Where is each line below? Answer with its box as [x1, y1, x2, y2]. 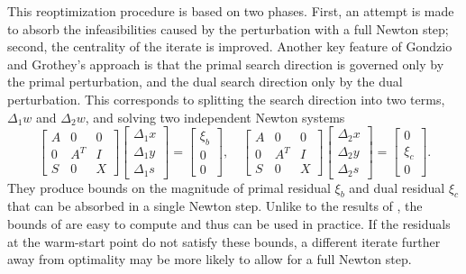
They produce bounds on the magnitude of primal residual [7, 178, 331, 196]
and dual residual [349, 178, 445, 196]
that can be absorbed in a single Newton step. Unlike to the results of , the [7, 196, 423, 215]
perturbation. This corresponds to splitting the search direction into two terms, [7, 89, 445, 108]
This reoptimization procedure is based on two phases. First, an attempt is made [7, 2, 454, 20]
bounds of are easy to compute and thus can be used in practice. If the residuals [7, 215, 451, 233]
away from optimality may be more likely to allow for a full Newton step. [7, 250, 412, 269]
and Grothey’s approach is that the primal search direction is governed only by [7, 54, 444, 73]
